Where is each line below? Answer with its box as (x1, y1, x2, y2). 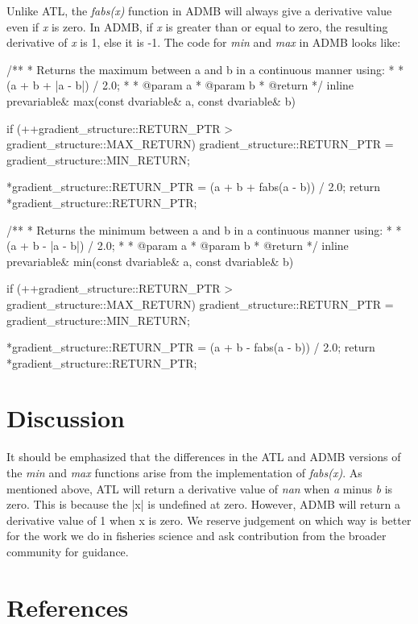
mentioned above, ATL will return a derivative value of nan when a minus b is (6, 480, 393, 497)
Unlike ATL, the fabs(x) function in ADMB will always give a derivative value (6, 2, 392, 19)
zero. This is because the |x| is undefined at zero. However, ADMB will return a (6, 496, 400, 513)
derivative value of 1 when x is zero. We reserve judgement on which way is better (6, 511, 412, 528)
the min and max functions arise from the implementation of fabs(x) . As (6, 464, 362, 480)
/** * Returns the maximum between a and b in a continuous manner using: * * (6, 60, 404, 77)
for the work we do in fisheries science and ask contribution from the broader (6, 527, 387, 544)
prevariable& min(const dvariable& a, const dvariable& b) (6, 252, 294, 269)
